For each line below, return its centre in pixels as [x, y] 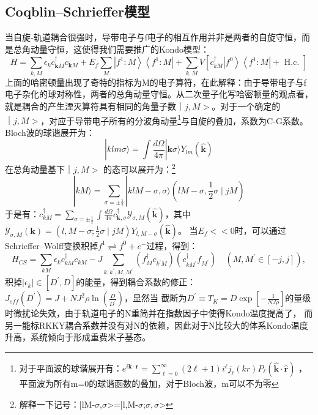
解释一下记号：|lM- [57, 404]
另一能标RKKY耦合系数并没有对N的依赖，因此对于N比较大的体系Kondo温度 [157, 325]
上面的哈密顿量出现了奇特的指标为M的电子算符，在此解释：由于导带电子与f [156, 82]
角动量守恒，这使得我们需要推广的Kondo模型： [116, 49]
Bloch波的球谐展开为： [50, 132]
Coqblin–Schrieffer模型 [77, 11]
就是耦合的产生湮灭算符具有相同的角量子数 [91, 106]
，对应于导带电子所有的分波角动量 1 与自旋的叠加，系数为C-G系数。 [174, 119]
